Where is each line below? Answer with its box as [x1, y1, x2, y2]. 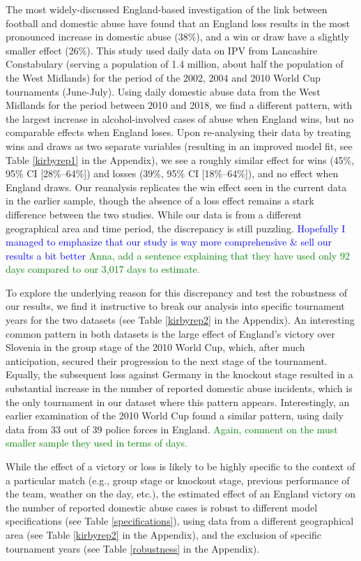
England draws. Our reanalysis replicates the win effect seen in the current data [6, 179, 347, 194]
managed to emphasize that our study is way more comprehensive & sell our [6, 234, 332, 249]
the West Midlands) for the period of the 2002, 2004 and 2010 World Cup [6, 70, 321, 84]
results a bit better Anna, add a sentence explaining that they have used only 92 [6, 248, 350, 262]
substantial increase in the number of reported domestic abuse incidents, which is [6, 381, 353, 396]
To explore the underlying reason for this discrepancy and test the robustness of [6, 285, 348, 299]
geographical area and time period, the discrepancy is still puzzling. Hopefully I [6, 220, 346, 235]
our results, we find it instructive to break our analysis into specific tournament [6, 299, 345, 313]
